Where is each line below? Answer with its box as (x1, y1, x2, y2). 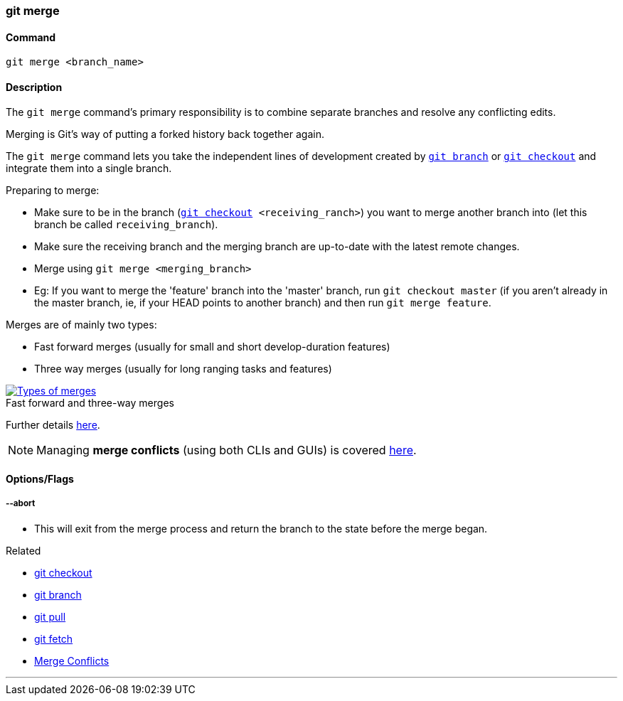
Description (6, 80, 63, 93)
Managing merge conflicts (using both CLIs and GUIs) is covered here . (36, 443, 417, 458)
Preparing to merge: (6, 184, 100, 197)
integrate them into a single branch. (6, 162, 172, 175)
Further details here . (6, 419, 100, 432)
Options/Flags (6, 473, 74, 486)
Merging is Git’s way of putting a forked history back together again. (6, 128, 324, 141)
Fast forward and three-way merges (6, 397, 174, 410)
